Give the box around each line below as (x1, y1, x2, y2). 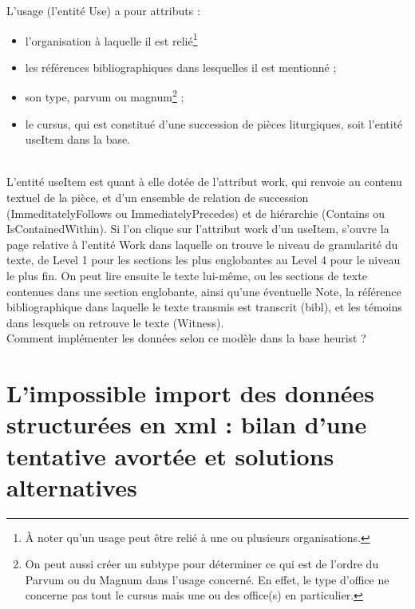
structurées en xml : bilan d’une (6, 408, 367, 441)
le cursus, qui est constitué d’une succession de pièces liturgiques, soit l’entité (25, 115, 403, 132)
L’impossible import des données (6, 377, 374, 409)
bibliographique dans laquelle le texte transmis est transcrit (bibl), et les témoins (6, 299, 402, 315)
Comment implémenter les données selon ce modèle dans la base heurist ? (6, 330, 366, 346)
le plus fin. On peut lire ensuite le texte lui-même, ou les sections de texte (6, 267, 367, 284)
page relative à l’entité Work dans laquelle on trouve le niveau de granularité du (6, 235, 398, 252)
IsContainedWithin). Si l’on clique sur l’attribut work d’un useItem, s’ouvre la (6, 220, 389, 237)
